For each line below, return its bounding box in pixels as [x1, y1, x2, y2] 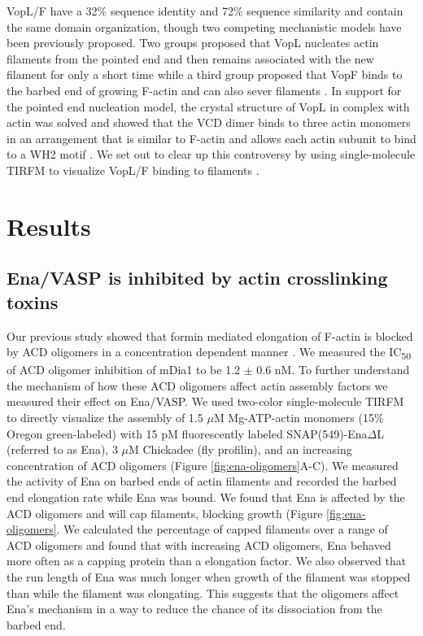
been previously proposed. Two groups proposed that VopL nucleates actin [7, 34, 379, 51]
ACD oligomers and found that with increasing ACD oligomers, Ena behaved [7, 536, 391, 553]
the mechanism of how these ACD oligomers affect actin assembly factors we [7, 377, 388, 394]
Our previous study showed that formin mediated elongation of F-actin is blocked [7, 327, 413, 344]
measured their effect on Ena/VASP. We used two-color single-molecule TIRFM [7, 393, 404, 410]
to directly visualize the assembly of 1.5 [7, 409, 203, 425]
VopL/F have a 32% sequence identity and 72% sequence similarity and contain [7, 2, 403, 19]
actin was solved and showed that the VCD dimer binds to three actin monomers [7, 114, 411, 131]
